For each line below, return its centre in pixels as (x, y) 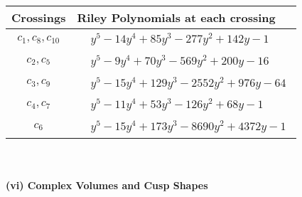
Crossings (39, 17)
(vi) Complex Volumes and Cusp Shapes (107, 185)
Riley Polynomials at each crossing (176, 17)
